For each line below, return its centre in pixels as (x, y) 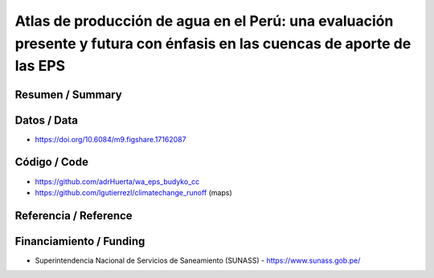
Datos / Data (46, 120)
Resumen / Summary (68, 94)
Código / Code (51, 162)
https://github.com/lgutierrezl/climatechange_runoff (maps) (133, 192)
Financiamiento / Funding (80, 241)
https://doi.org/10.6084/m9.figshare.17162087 (111, 139)
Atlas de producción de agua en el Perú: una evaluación (204, 21)
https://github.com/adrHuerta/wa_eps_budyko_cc (117, 182)
